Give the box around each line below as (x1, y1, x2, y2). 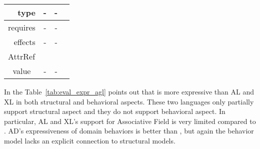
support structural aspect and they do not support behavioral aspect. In (4, 106, 225, 116)
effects (13, 36, 35, 47)
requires (8, 21, 35, 33)
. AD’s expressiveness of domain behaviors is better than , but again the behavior (4, 125, 254, 136)
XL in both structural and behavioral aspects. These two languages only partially (4, 96, 254, 106)
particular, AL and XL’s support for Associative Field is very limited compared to (4, 115, 256, 126)
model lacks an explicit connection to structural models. (4, 135, 175, 145)
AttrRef (8, 50, 35, 62)
